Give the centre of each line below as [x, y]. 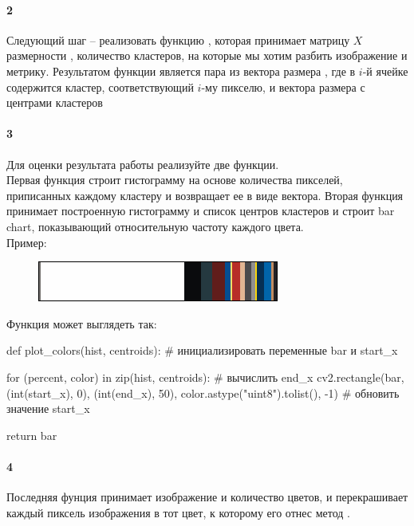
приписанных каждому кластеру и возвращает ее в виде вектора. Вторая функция [205, 195]
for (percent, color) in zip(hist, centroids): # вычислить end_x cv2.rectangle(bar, [205, 377]
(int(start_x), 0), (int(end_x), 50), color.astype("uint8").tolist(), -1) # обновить [203, 393]
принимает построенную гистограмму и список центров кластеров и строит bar [201, 211]
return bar [32, 435]
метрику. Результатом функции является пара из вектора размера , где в [181, 71]
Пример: [27, 242]
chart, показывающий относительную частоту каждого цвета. [155, 226]
